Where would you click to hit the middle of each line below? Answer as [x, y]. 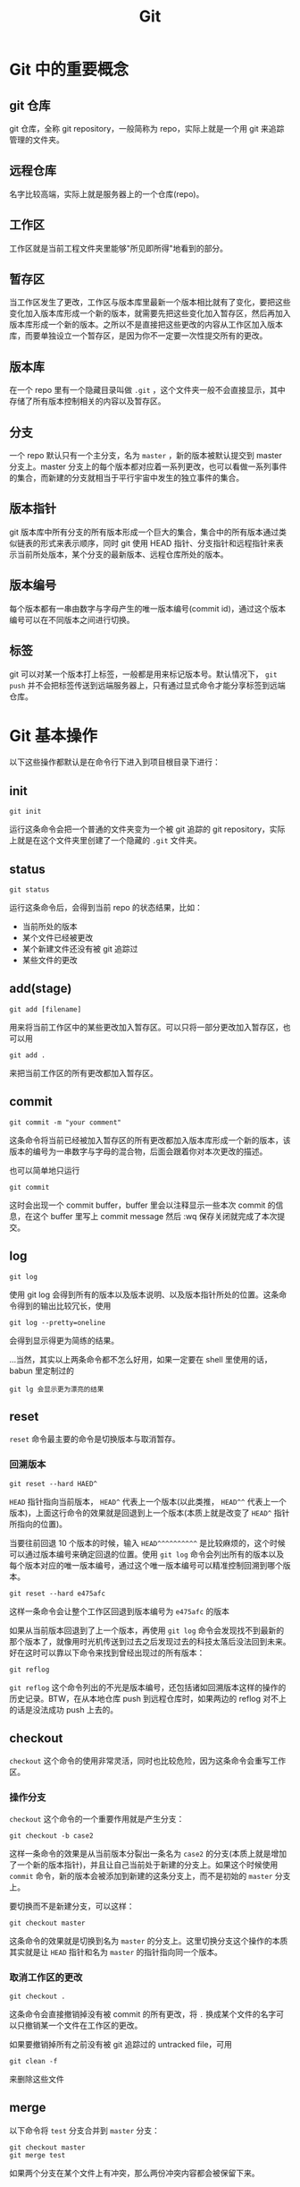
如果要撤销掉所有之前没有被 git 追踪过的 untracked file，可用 [121, 2045]
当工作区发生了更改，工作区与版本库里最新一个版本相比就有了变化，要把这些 [150, 303]
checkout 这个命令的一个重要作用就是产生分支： [97, 1818]
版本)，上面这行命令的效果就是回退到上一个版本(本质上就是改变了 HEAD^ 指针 [150, 1512]
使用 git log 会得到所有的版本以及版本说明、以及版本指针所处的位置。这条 [144, 1294]
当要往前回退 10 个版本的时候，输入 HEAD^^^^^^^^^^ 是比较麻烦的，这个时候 [147, 1542]
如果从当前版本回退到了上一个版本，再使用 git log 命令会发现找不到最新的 [146, 1630]
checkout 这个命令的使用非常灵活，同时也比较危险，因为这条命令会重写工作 [148, 1761]
